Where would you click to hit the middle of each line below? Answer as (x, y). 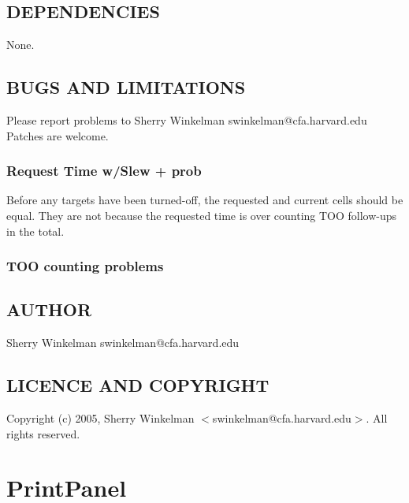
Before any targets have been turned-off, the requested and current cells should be (205, 200)
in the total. (35, 231)
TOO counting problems (85, 266)
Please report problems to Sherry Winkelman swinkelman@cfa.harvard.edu (187, 120)
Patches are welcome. (58, 135)
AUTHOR (49, 309)
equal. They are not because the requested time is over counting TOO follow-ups (202, 215)
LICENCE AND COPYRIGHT (138, 385)
